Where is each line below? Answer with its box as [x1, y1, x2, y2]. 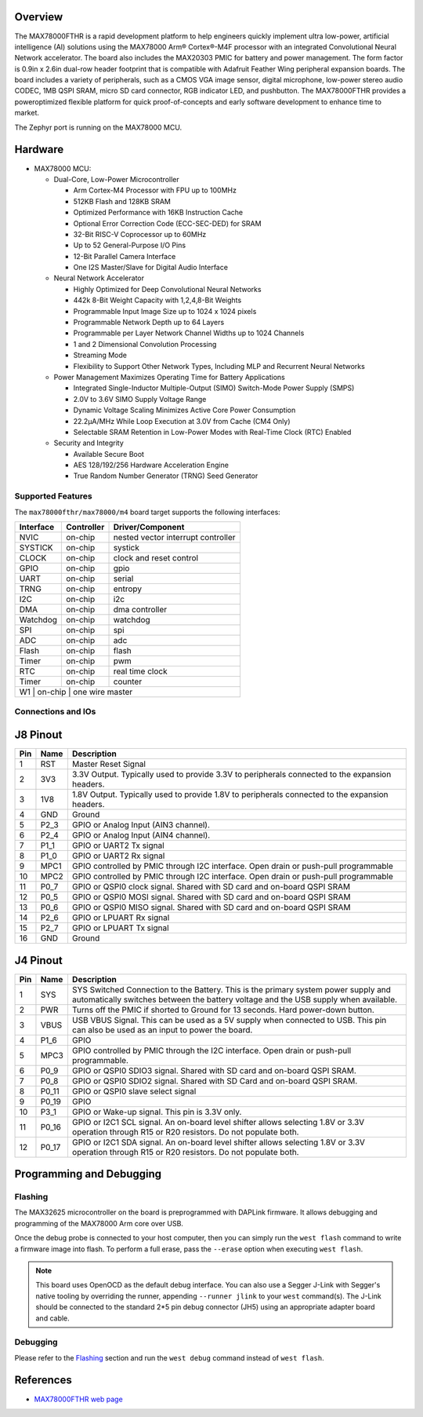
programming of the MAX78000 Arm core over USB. [14, 1218, 184, 1228]
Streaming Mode [73, 350, 127, 360]
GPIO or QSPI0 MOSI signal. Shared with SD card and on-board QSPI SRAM [71, 892, 351, 903]
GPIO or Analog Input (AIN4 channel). [71, 830, 211, 841]
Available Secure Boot [73, 449, 145, 458]
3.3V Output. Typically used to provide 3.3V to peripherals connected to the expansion [71, 769, 392, 780]
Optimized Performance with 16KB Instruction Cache [73, 208, 243, 217]
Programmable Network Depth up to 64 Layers [73, 318, 225, 327]
